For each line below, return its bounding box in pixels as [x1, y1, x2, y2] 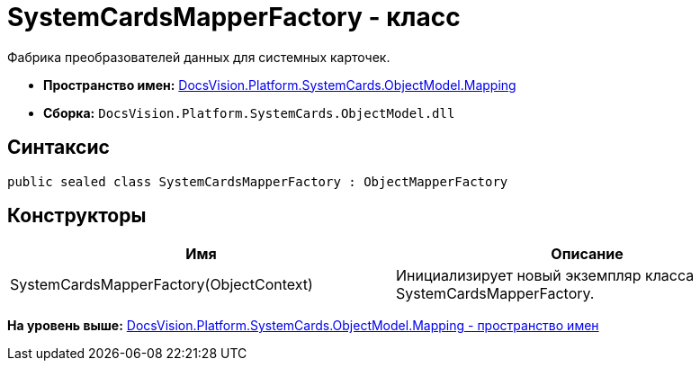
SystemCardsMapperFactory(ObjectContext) [10, 275, 313, 294]
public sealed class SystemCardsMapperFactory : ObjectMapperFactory [7, 174, 508, 189]
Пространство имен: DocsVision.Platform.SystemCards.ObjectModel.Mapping [43, 76, 516, 93]
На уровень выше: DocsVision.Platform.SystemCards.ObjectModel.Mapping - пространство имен [7, 318, 599, 334]
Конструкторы [7, 204, 147, 228]
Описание [551, 245, 624, 264]
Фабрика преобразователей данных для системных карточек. [7, 49, 390, 65]
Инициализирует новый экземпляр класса [396, 266, 695, 285]
